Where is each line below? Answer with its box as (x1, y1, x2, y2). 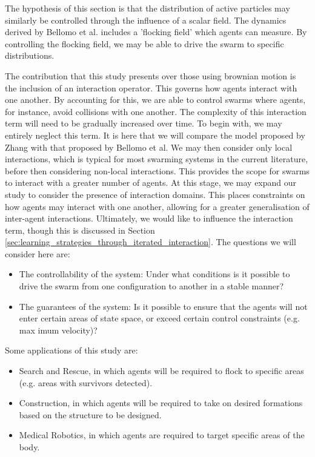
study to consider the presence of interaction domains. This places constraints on (5, 188, 305, 200)
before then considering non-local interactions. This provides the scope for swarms (5, 164, 310, 177)
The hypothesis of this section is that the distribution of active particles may (5, 2, 290, 14)
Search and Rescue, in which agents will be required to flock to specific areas (19, 364, 304, 377)
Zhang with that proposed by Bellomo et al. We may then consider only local (5, 140, 293, 153)
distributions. (5, 49, 55, 62)
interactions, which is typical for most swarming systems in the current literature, (5, 153, 308, 165)
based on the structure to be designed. (19, 408, 162, 421)
